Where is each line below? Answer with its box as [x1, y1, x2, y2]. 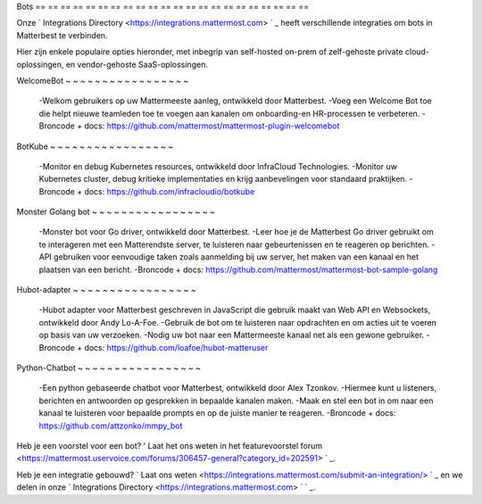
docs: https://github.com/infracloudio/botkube [84, 186, 255, 196]
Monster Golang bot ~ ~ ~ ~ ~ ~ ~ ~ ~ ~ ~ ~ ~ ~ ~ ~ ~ [16, 206, 216, 218]
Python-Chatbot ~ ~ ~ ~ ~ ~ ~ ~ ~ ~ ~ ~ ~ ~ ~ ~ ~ [16, 362, 201, 373]
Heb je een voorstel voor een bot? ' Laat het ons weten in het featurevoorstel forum [16, 440, 323, 450]
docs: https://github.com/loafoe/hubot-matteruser [84, 342, 269, 352]
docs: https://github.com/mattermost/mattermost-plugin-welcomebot [84, 120, 340, 131]
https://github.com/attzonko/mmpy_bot [38, 420, 183, 431]
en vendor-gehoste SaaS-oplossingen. [65, 59, 209, 70]
